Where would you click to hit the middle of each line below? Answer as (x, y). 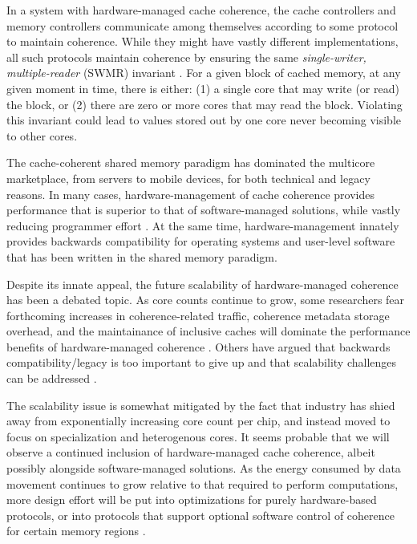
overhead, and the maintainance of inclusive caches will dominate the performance (208, 331)
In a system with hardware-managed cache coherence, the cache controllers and (201, 10)
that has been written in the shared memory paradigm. (142, 256)
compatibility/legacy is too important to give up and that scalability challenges (202, 362)
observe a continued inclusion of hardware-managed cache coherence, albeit (191, 452)
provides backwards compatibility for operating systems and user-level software (201, 241)
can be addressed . (52, 378)
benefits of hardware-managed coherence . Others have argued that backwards (198, 346)
